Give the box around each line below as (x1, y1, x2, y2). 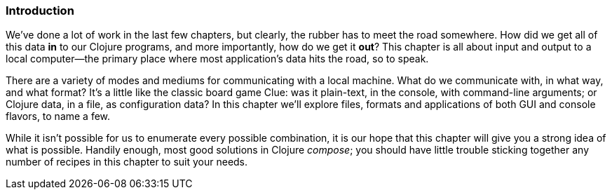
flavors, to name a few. (6, 110, 111, 123)
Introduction (6, 4, 74, 18)
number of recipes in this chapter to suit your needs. (6, 156, 248, 168)
